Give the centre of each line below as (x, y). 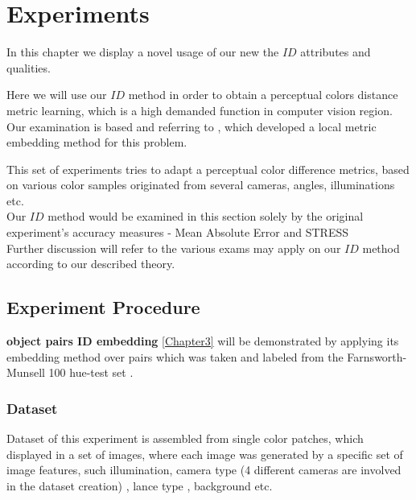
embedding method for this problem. (97, 142)
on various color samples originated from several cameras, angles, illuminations (201, 185)
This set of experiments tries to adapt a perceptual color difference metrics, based (208, 169)
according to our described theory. (91, 264)
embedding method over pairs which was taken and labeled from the (175, 356)
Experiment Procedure (103, 307)
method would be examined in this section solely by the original (206, 216)
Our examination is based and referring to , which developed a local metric (192, 126)
